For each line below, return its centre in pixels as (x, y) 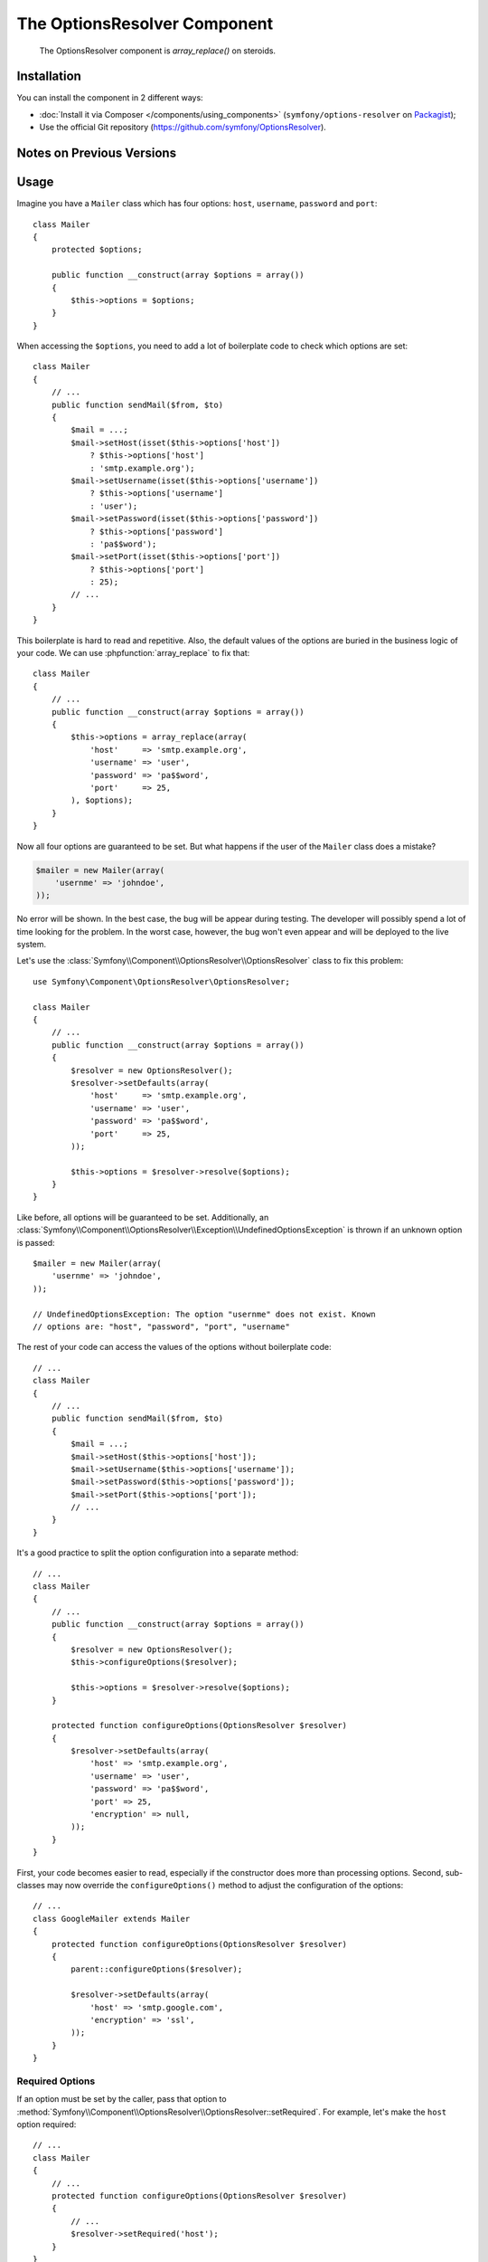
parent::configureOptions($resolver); (157, 1969)
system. (32, 945)
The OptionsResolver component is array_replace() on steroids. (157, 51)
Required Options (56, 2081)
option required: (47, 2124)
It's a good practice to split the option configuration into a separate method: (158, 1553)
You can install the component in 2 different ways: (110, 98)
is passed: (36, 1242)
